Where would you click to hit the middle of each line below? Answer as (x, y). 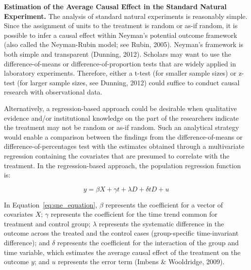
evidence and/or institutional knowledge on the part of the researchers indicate (121, 118)
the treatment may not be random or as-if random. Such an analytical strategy (122, 127)
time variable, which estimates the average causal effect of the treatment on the (122, 252)
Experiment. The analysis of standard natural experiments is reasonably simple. (126, 16)
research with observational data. (53, 92)
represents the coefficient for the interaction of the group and (148, 243)
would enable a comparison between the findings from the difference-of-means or (123, 136)
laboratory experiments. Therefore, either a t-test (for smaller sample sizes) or (120, 73)
